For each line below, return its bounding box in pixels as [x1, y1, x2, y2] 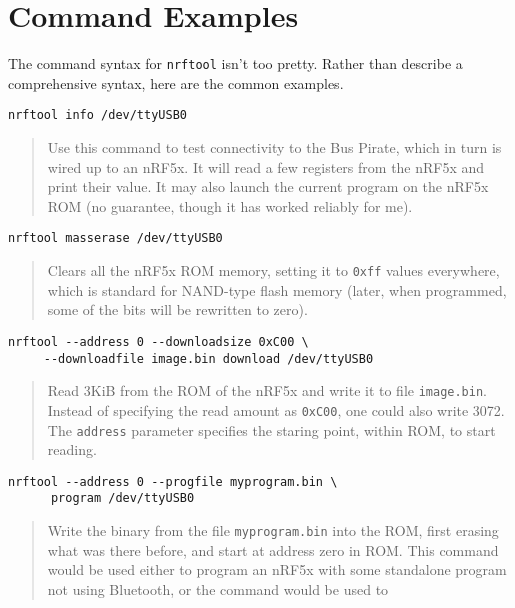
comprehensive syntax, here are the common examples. [8, 72, 344, 93]
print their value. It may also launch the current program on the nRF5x [47, 176, 489, 197]
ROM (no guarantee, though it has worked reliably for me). [47, 195, 413, 216]
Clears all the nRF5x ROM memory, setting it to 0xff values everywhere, [47, 260, 500, 281]
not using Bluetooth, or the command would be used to [47, 578, 389, 599]
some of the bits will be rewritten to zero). [47, 299, 308, 320]
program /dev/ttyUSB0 [50, 491, 195, 506]
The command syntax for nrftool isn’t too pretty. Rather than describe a [8, 53, 463, 74]
